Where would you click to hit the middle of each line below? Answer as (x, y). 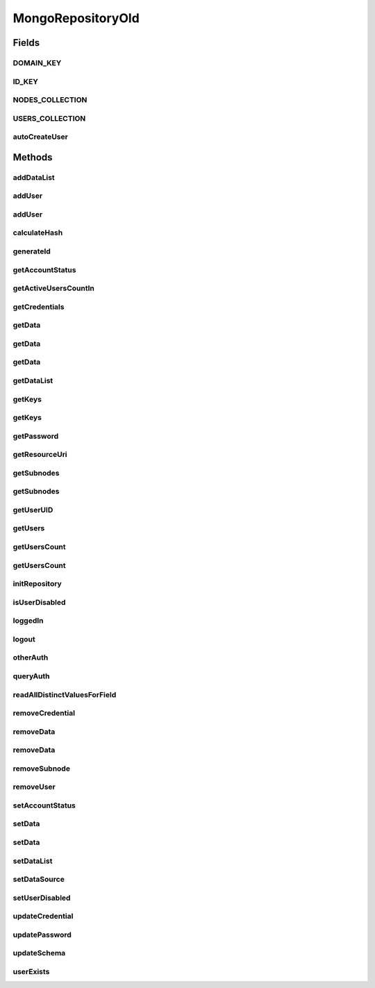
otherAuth (31, 658)
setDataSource (39, 880)
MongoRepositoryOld (76, 18)
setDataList (33, 861)
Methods (33, 157)
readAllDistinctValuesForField (65, 694)
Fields (26, 43)
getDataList (33, 380)
